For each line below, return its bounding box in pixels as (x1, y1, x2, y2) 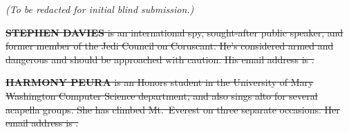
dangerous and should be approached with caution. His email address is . (6, 52, 314, 66)
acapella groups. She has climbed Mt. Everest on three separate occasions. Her (6, 102, 340, 116)
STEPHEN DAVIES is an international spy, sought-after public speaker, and (6, 25, 343, 39)
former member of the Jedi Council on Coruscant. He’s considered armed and (6, 38, 334, 53)
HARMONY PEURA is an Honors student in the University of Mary (6, 75, 314, 89)
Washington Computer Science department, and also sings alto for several (6, 88, 318, 102)
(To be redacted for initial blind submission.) (6, 2, 194, 16)
